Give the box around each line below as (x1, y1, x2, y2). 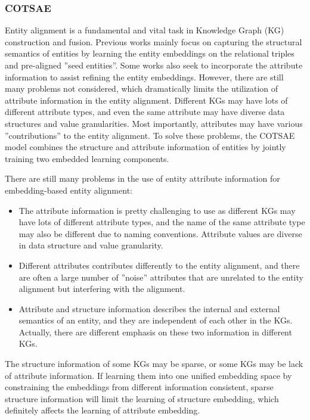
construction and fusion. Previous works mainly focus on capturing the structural (5, 35, 302, 48)
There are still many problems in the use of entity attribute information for (5, 172, 280, 185)
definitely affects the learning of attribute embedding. (5, 404, 200, 416)
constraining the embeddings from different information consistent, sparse (5, 381, 274, 393)
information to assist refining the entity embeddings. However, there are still (5, 70, 284, 83)
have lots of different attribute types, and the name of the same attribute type (18, 216, 305, 228)
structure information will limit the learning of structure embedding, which (5, 392, 279, 405)
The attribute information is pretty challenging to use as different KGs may (18, 204, 296, 216)
